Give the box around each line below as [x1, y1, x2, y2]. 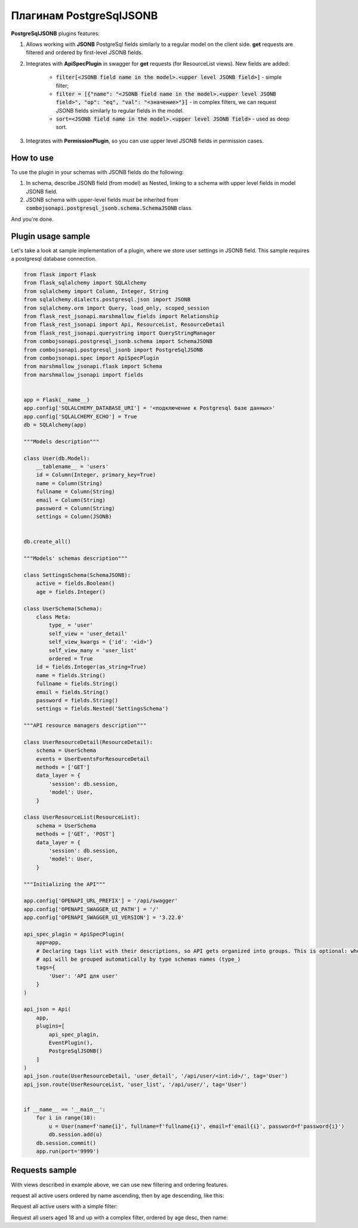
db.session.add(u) [48, 1131, 103, 1138]
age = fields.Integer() [36, 588, 106, 595]
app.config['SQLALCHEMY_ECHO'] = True [23, 413, 137, 420]
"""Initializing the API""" [23, 881, 106, 887]
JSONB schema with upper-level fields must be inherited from [26, 196, 179, 203]
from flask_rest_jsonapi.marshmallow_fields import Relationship [23, 313, 219, 319]
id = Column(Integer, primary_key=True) [36, 471, 156, 479]
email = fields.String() [36, 689, 109, 695]
